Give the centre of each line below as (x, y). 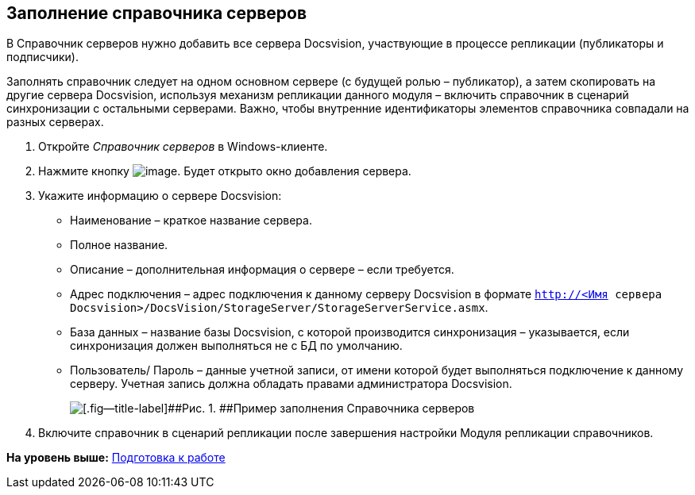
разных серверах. (55, 122)
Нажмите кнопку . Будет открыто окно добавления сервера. (225, 171)
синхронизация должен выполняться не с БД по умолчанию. (236, 346)
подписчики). (42, 57)
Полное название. (119, 245)
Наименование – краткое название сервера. (191, 221)
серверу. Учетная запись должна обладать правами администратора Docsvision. (291, 384)
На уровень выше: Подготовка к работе (116, 458)
